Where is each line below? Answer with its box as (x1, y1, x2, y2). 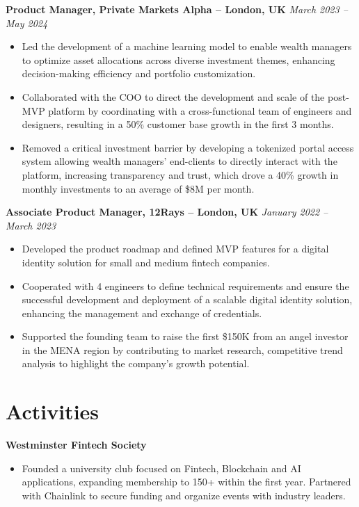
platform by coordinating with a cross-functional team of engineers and (48, 103, 352, 118)
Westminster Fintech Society (6, 437, 147, 452)
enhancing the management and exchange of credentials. (22, 305, 262, 320)
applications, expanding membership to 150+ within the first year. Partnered (22, 474, 351, 489)
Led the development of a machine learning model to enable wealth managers (22, 39, 352, 54)
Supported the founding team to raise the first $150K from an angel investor (22, 329, 349, 344)
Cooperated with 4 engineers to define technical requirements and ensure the (22, 278, 349, 293)
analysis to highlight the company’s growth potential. (22, 356, 250, 371)
